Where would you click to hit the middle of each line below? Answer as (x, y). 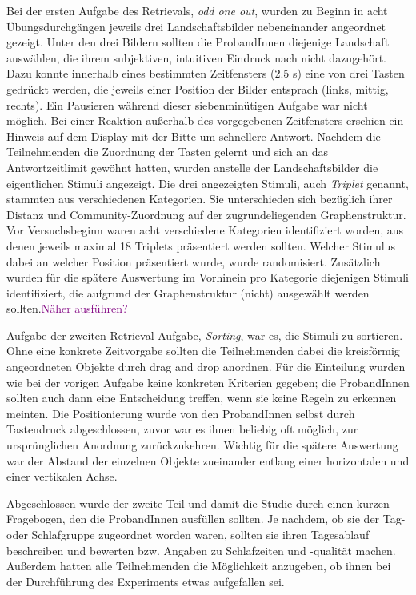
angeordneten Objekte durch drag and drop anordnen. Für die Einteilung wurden (206, 367)
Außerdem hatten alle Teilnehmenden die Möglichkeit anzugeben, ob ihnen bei (199, 566)
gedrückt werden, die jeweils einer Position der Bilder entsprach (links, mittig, (198, 88)
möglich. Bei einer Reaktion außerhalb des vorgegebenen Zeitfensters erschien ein (205, 120)
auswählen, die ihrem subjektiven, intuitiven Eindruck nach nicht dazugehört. (196, 57)
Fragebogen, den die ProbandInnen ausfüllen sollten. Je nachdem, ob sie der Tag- (206, 519)
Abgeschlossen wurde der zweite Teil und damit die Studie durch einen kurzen (198, 503)
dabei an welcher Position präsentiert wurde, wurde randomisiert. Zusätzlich (194, 261)
